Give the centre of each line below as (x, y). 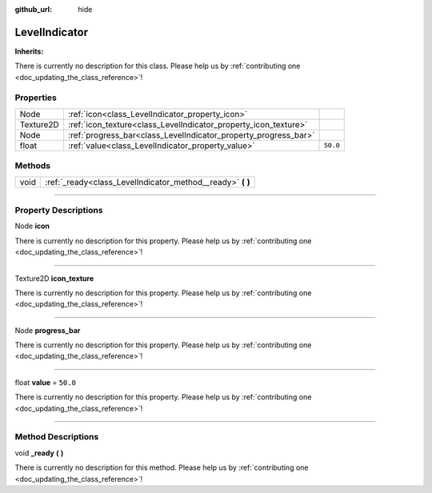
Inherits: (29, 51)
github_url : (33, 9)
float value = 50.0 (45, 382)
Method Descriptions (57, 437)
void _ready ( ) (39, 453)
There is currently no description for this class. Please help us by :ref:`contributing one (158, 66)
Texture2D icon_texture (54, 278)
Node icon (32, 226)
